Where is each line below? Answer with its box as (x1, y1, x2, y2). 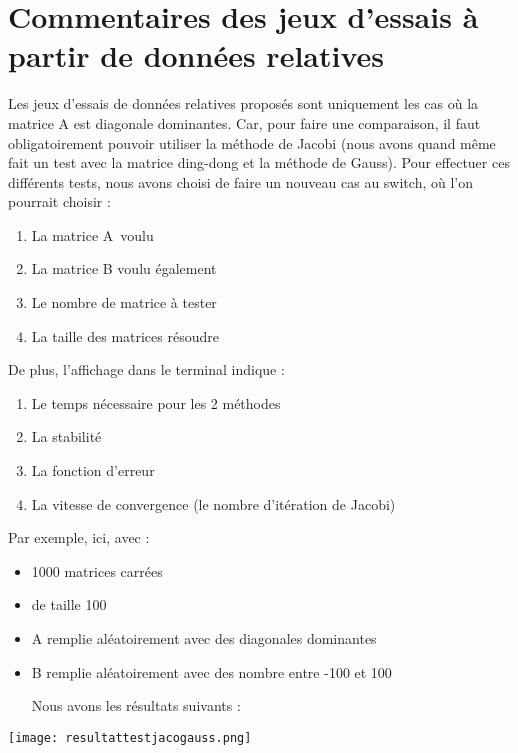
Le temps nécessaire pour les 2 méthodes (31, 392, 281, 413)
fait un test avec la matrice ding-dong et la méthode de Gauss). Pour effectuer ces (8, 152, 510, 173)
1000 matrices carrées (31, 560, 163, 581)
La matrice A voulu (31, 224, 154, 245)
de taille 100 (31, 594, 107, 615)
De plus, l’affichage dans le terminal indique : (8, 359, 285, 380)
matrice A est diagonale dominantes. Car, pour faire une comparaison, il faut (8, 112, 481, 133)
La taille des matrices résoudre (31, 325, 219, 346)
